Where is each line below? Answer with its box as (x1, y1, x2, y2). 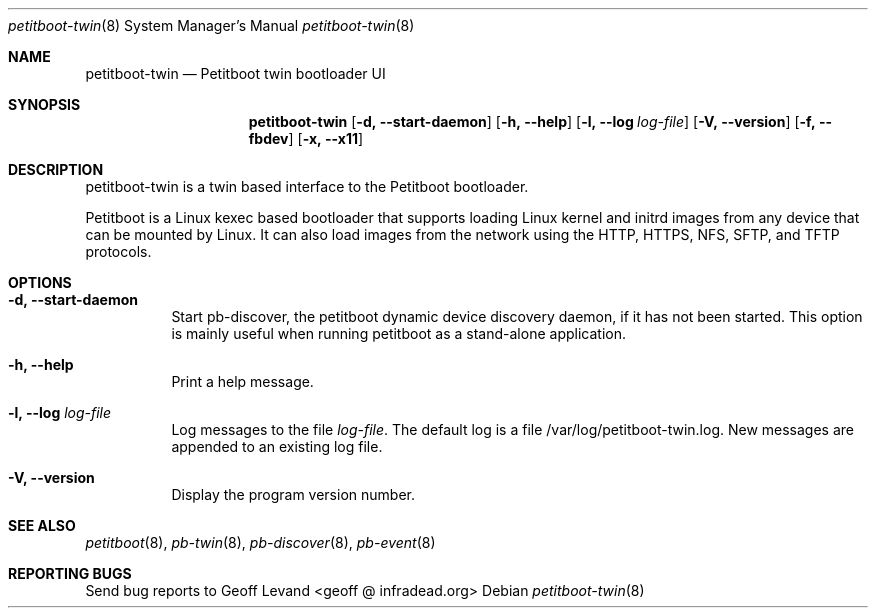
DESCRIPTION (8, 161, 104, 178)
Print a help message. (171, 373, 314, 390)
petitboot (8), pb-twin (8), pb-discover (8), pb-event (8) (85, 534, 436, 551)
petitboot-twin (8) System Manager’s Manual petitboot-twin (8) (8, 17, 415, 34)
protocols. (85, 243, 152, 260)
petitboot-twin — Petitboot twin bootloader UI (85, 65, 386, 82)
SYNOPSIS (8, 96, 81, 113)
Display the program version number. (171, 486, 415, 503)
